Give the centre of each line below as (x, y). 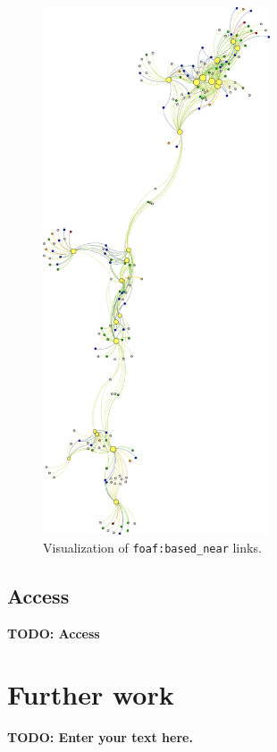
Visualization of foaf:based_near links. (152, 547)
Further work (91, 694)
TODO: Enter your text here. (100, 737)
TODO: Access (54, 633)
